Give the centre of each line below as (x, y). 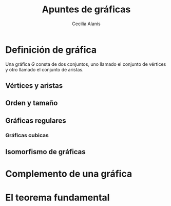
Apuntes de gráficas (86, 10)
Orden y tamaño (32, 103)
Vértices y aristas (34, 86)
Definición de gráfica (51, 50)
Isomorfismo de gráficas (45, 152)
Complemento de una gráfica (69, 174)
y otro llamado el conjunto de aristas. (44, 69)
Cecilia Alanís (86, 24)
